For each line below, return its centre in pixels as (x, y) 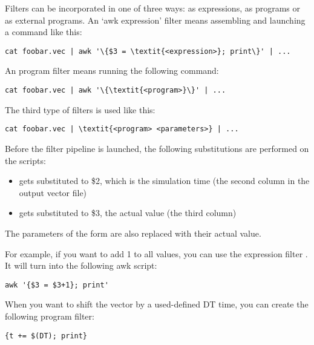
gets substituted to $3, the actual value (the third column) (128, 213)
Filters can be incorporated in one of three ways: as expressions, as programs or (152, 8)
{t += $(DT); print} (46, 336)
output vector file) (53, 192)
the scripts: (25, 160)
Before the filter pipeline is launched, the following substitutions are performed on (157, 148)
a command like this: (44, 32)
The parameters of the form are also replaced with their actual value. (133, 233)
